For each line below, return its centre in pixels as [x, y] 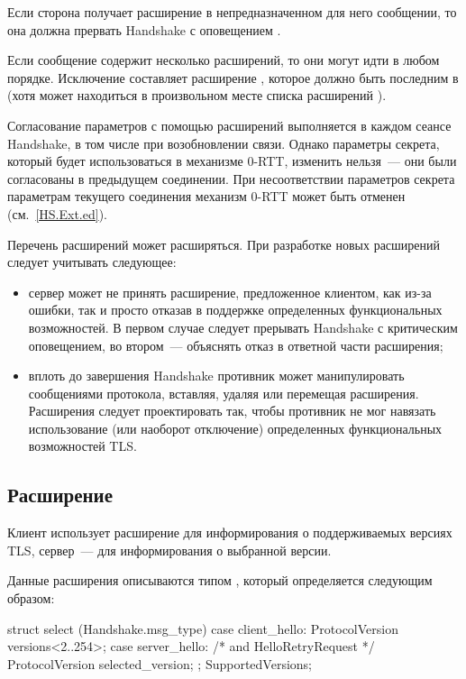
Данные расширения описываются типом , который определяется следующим [220, 580]
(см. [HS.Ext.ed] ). [57, 213]
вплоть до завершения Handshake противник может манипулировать [216, 376]
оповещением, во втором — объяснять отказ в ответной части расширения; [236, 345]
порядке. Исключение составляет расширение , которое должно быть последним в [233, 77]
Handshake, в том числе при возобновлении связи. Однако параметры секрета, [224, 143]
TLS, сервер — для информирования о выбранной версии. [169, 550]
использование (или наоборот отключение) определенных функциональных [235, 428]
